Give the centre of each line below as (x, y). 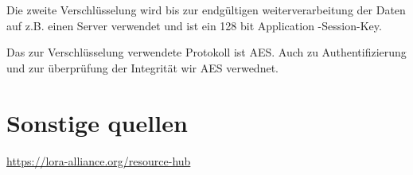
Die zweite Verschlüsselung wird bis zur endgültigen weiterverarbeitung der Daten (206, 10)
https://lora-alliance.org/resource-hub (99, 160)
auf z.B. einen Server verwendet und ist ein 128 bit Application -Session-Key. (194, 25)
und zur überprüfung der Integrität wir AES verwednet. (142, 67)
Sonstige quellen (97, 122)
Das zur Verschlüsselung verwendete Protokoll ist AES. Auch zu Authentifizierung (206, 52)
